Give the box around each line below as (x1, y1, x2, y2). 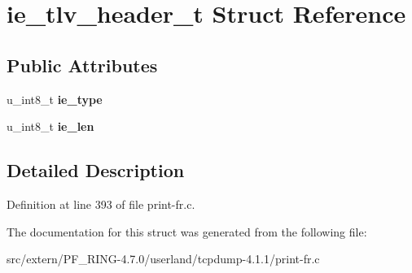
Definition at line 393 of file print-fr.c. (7, 195, 195, 212)
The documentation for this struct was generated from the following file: (7, 223, 367, 240)
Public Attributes (7, 52, 158, 77)
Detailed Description (7, 158, 185, 183)
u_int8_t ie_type (7, 90, 103, 107)
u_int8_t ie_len (7, 118, 94, 135)
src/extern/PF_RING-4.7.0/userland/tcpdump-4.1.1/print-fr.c (7, 250, 320, 267)
